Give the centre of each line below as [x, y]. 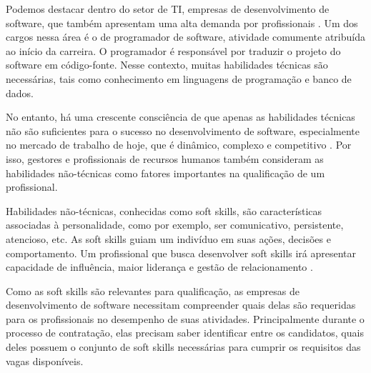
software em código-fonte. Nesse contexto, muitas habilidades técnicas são [167, 65]
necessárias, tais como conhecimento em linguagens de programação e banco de [179, 78]
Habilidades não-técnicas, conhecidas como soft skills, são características [164, 210]
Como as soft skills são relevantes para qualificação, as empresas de [153, 290]
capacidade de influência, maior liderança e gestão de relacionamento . [159, 267]
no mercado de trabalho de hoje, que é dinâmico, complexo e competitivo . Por [179, 145]
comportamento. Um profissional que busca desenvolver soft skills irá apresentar [181, 253]
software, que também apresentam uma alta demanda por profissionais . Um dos [182, 23]
